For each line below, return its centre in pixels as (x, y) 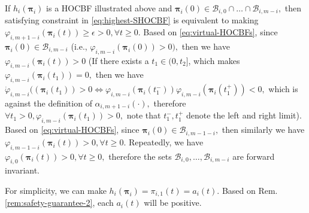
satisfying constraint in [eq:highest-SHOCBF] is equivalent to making (132, 20)
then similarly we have (263, 130)
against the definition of (49, 103)
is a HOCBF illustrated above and (109, 8)
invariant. (22, 170)
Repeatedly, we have (166, 142)
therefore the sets (140, 156)
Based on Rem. (250, 190)
